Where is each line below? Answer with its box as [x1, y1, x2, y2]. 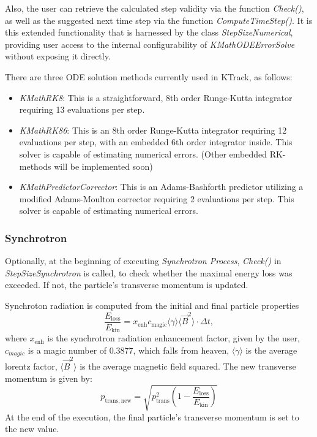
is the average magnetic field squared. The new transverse [80, 360, 296, 373]
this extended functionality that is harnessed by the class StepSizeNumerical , [5, 26, 293, 39]
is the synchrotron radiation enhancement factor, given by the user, [47, 332, 300, 344]
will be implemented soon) [54, 159, 153, 172]
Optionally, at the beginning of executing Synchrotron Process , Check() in [5, 254, 282, 267]
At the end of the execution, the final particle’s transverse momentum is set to [5, 410, 299, 423]
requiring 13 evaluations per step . [19, 103, 145, 116]
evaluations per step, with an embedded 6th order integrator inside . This [19, 135, 293, 148]
